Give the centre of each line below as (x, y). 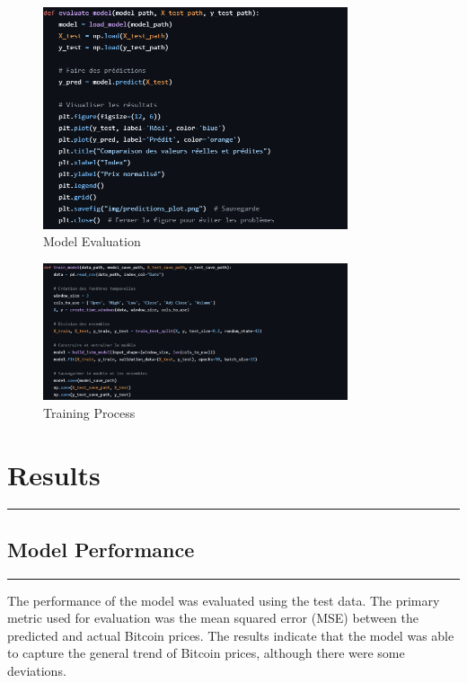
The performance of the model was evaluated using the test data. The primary (224, 600)
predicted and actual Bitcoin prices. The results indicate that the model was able (231, 635)
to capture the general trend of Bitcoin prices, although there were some (206, 653)
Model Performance (101, 549)
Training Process (89, 412)
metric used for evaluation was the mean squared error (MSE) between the (213, 618)
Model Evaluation (92, 241)
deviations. (37, 671)
